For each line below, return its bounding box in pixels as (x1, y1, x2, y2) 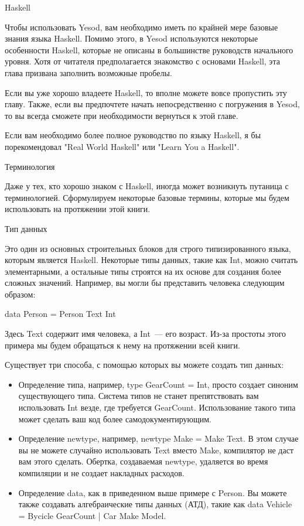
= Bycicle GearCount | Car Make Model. (18, 509, 166, 521)
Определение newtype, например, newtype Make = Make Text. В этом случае (18, 432, 299, 445)
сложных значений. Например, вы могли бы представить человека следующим (5, 276, 285, 289)
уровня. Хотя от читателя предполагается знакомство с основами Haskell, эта (5, 55, 280, 67)
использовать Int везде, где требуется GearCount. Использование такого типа (18, 401, 296, 414)
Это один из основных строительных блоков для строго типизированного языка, (5, 242, 291, 254)
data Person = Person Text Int (5, 308, 116, 320)
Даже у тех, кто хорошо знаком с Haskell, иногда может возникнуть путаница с (5, 180, 289, 192)
